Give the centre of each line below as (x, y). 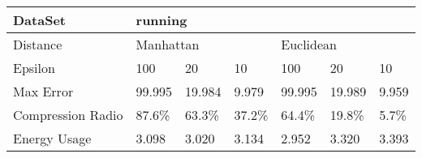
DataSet (39, 20)
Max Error (43, 91)
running (161, 20)
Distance (38, 44)
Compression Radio (68, 115)
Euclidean (309, 44)
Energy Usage (52, 138)
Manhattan (168, 44)
